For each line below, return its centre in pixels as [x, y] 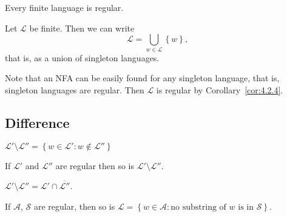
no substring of [198, 207]
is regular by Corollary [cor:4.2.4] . [220, 89]
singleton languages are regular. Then [75, 89]
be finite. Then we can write [82, 28]
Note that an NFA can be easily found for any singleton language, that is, [142, 78]
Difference [37, 122]
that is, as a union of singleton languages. [82, 57]
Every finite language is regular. [64, 7]
